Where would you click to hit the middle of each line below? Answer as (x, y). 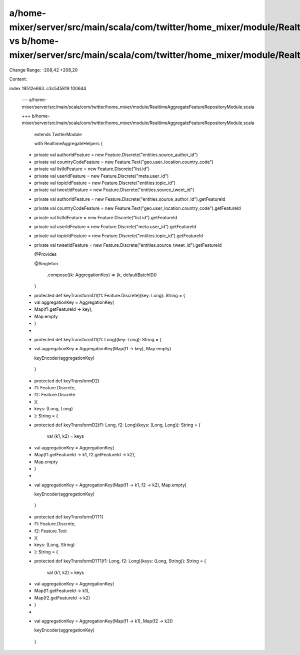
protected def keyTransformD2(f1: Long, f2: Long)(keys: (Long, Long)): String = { (117, 425)
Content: (18, 79)
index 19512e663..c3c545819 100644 (48, 88)
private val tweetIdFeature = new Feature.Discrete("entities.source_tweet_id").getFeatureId (128, 245)
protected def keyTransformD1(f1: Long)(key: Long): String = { (98, 340)
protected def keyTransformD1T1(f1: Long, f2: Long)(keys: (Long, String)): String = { (120, 561)
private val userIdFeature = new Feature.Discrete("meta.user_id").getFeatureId (115, 226)
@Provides (45, 254)
